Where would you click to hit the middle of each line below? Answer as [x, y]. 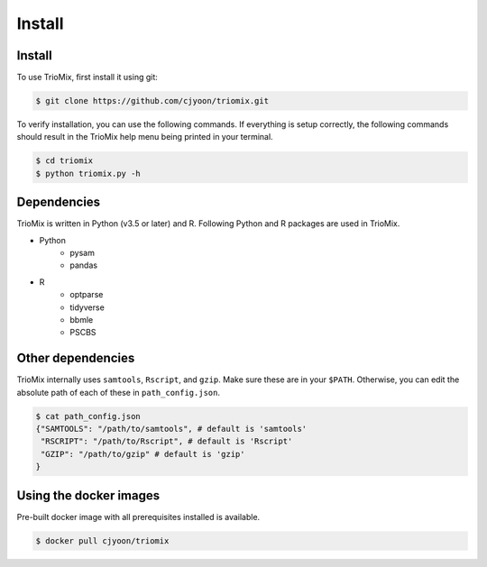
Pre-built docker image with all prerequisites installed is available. [138, 517]
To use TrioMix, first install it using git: [87, 78]
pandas [84, 265]
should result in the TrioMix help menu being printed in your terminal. [145, 137]
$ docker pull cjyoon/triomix [102, 540]
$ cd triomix [64, 161]
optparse [87, 295]
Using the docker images [88, 495]
